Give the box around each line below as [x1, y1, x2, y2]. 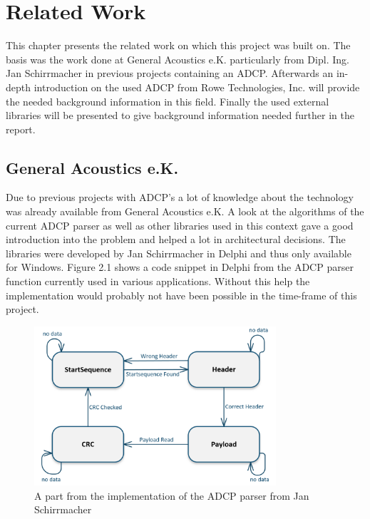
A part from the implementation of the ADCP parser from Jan [34, 488, 309, 503]
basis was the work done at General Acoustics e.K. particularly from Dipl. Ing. [6, 51, 349, 66]
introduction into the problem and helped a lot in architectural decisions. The [6, 232, 346, 247]
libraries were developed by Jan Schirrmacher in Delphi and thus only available [6, 245, 351, 260]
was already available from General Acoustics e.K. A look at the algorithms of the [6, 204, 364, 219]
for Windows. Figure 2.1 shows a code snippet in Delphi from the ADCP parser [6, 259, 354, 274]
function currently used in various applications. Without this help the [6, 274, 310, 289]
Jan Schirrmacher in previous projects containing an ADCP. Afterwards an [6, 66, 334, 81]
